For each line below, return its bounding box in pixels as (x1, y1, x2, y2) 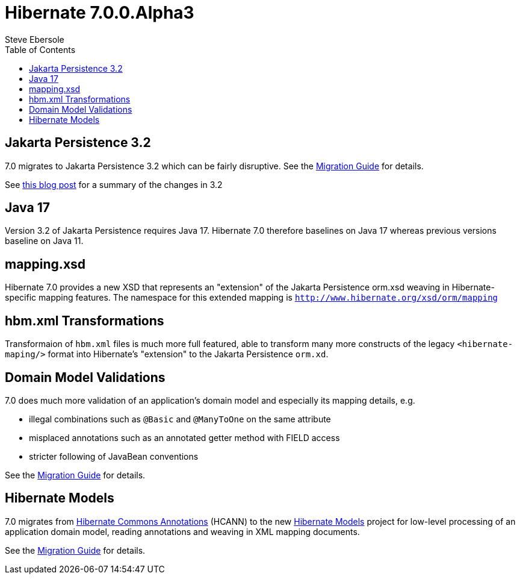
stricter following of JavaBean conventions (29, 451, 199, 462)
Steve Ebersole (5, 34, 64, 45)
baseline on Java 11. (5, 236, 84, 246)
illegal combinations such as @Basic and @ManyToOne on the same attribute (29, 413, 331, 424)
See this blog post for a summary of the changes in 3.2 (5, 179, 223, 190)
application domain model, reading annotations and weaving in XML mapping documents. (5, 526, 360, 537)
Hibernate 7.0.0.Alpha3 (5, 2, 194, 23)
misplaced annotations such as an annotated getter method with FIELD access (29, 432, 340, 443)
